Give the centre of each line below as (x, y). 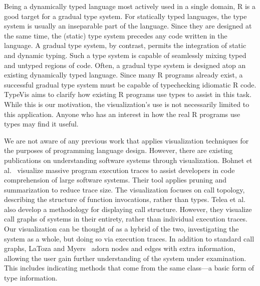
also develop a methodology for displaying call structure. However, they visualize (128, 209)
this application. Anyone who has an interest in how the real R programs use (122, 114)
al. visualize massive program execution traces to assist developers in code (119, 170)
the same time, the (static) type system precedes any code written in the (116, 35)
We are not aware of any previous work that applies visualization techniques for (126, 140)
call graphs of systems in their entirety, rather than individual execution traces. (126, 219)
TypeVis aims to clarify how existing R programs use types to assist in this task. (128, 94)
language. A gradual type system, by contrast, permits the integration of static (125, 45)
